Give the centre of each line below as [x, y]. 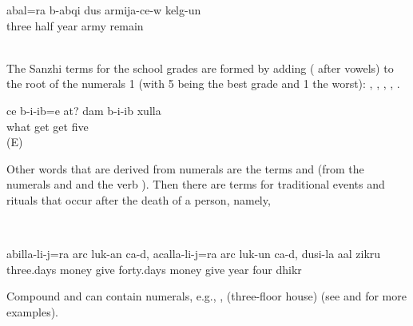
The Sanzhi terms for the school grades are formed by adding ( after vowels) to [200, 68]
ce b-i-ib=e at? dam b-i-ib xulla [84, 110]
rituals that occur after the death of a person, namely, [139, 199]
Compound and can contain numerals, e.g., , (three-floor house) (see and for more [206, 296]
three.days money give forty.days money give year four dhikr [154, 269]
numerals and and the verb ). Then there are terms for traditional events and [196, 184]
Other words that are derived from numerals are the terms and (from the [185, 168]
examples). [33, 311]
